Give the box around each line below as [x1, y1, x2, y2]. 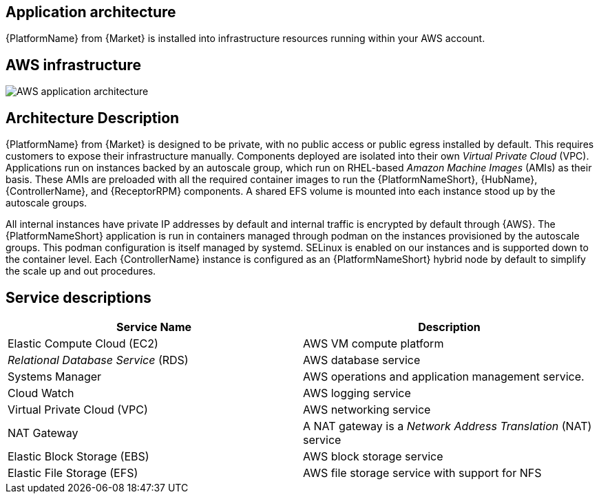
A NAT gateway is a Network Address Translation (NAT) [303, 418, 592, 433]
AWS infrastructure [6, 56, 141, 74]
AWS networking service [303, 402, 431, 416]
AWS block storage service [303, 449, 443, 463]
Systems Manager [8, 369, 102, 383]
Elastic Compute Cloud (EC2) [8, 336, 158, 350]
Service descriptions [6, 288, 151, 306]
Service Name [116, 319, 192, 334]
